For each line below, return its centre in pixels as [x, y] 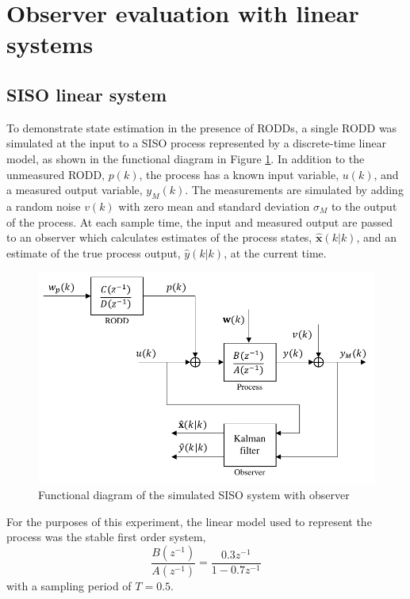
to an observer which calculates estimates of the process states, [159, 237]
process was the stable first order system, [106, 537]
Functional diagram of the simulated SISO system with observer [194, 495]
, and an [376, 237]
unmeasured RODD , [56, 174]
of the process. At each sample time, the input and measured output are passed [200, 221]
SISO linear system [87, 94]
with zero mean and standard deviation [214, 206]
